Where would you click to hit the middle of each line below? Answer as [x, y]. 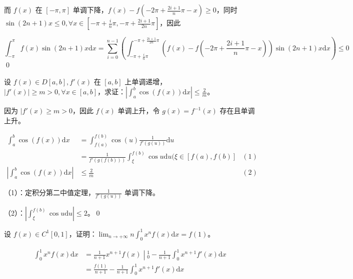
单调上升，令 [139, 111]
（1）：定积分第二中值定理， [49, 192]
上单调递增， [146, 81]
